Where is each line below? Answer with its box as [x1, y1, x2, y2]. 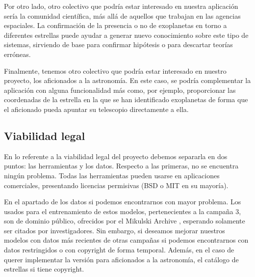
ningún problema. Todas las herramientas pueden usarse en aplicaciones [4, 170, 220, 180]
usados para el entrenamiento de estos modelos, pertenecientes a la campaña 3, [4, 206, 241, 216]
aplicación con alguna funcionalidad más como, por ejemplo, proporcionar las [4, 84, 236, 95]
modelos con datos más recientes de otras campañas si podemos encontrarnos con [4, 235, 249, 245]
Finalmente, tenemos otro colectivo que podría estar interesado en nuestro [4, 65, 227, 76]
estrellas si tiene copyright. [4, 264, 84, 274]
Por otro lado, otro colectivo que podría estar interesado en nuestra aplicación [4, 1, 238, 11]
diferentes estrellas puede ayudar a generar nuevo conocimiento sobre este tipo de [4, 29, 249, 40]
